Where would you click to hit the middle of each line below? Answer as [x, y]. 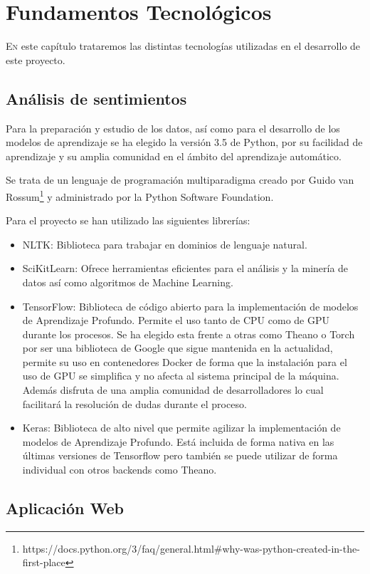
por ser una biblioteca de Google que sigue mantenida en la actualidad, [178, 348]
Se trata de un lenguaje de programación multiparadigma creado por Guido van [180, 180]
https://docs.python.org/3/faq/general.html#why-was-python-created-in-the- [191, 548]
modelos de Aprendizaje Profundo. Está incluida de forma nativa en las [178, 441]
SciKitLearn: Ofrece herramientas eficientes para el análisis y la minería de [185, 268]
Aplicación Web [65, 508]
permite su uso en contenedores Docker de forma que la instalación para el [185, 361]
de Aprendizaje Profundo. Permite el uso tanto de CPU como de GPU [176, 320]
